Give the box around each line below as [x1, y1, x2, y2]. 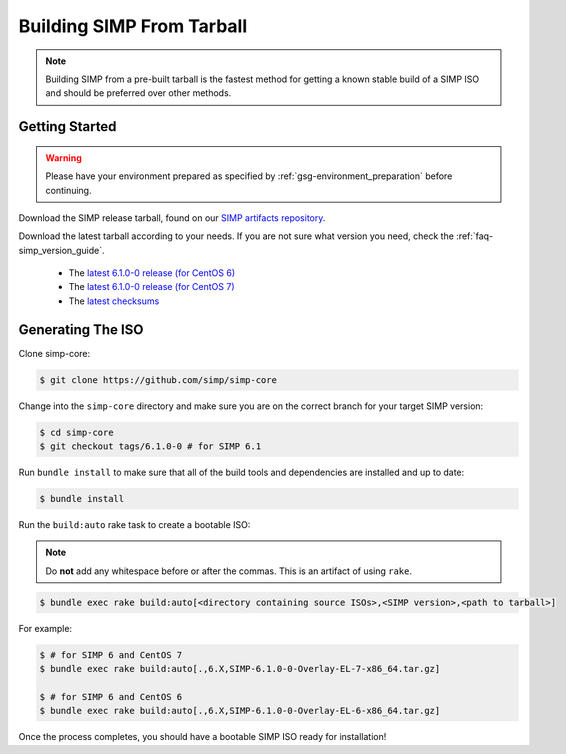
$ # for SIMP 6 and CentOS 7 [39, 649, 183, 660]
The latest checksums [68, 295, 160, 307]
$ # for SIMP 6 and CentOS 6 [39, 691, 183, 702]
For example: [18, 622, 73, 634]
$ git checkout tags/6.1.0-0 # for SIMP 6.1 [39, 441, 262, 452]
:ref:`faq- [456, 230, 494, 242]
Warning [45, 151, 82, 164]
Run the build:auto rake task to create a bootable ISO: [18, 519, 251, 531]
